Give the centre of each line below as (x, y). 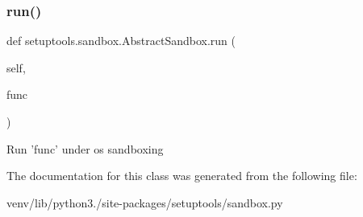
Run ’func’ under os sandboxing (85, 148)
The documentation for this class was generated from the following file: (182, 176)
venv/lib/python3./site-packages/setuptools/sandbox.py (145, 202)
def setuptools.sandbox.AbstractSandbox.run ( (121, 41)
